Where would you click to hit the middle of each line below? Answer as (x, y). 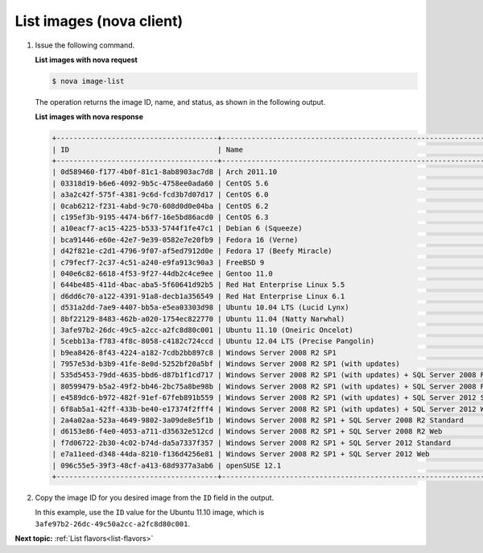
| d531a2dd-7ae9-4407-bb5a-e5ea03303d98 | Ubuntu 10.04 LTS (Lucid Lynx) (200, 308)
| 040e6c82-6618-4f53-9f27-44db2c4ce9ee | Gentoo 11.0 (162, 273)
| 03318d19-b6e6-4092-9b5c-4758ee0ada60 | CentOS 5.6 (160, 183)
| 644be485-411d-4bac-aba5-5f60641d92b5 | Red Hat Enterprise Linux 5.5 (198, 285)
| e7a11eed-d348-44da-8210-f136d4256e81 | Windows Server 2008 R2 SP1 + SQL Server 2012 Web (241, 454)
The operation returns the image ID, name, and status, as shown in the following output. (180, 102)
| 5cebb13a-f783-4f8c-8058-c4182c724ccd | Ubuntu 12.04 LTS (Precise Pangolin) (213, 341)
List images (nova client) (99, 21)
